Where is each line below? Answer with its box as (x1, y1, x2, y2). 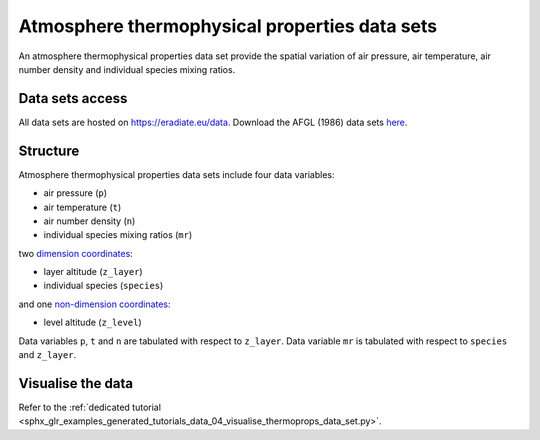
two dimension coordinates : (18, 247, 134, 259)
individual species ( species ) (43, 280, 164, 292)
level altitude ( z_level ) (43, 316, 142, 329)
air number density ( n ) (43, 215, 136, 227)
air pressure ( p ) (43, 187, 108, 199)
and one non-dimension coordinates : (18, 298, 171, 310)
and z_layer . (18, 349, 77, 361)
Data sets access (18, 90, 128, 107)
